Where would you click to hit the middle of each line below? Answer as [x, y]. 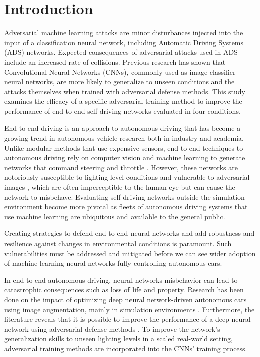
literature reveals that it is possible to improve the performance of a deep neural [127, 319]
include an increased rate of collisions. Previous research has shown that [115, 62]
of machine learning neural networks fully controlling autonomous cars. [113, 263]
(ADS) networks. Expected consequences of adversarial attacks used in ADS [121, 52]
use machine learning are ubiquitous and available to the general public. [115, 216]
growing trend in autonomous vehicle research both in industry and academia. [124, 138]
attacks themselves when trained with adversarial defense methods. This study [125, 91]
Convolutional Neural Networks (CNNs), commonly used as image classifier [120, 72]
